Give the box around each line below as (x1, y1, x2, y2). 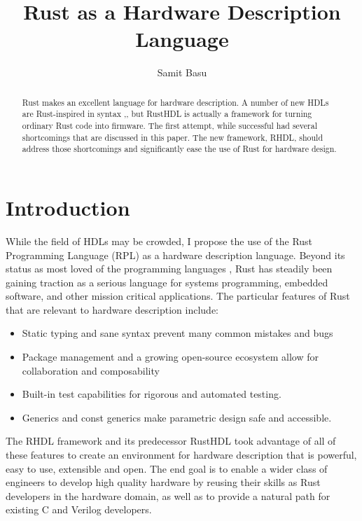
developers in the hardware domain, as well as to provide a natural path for (6, 488, 330, 503)
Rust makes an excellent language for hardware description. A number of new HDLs (22, 96, 329, 108)
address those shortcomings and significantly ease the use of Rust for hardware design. (22, 143, 337, 155)
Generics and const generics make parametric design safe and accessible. (22, 410, 332, 424)
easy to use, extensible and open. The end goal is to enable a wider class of (6, 461, 328, 475)
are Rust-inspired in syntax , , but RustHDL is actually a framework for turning (22, 108, 312, 120)
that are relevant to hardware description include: (6, 302, 219, 317)
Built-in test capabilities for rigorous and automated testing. (22, 387, 281, 401)
